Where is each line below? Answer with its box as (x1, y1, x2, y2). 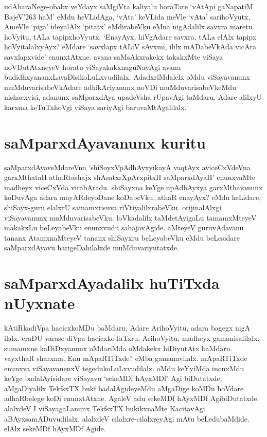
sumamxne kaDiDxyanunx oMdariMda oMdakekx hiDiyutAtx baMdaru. (4, 342, 233, 353)
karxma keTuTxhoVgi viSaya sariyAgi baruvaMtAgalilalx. (4, 101, 187, 112)
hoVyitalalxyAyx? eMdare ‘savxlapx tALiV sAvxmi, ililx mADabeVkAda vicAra (4, 41, 256, 52)
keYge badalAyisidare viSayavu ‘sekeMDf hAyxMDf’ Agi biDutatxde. (4, 373, 222, 384)
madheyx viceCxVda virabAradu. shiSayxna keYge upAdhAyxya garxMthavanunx (4, 181, 263, 192)
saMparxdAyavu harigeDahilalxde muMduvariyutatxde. (4, 242, 179, 253)
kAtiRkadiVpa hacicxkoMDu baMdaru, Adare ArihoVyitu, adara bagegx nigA (4, 322, 251, 333)
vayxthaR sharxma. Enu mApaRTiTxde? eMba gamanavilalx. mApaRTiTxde (4, 353, 247, 363)
